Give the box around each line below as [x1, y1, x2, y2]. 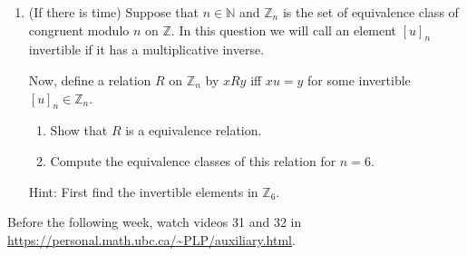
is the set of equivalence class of [282, 3, 459, 21]
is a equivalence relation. [125, 121, 262, 140]
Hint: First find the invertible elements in [28, 182, 258, 201]
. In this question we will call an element [170, 20, 397, 39]
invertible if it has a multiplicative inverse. [28, 40, 265, 59]
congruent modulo [28, 20, 130, 39]
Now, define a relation [28, 70, 151, 89]
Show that [50, 121, 108, 140]
